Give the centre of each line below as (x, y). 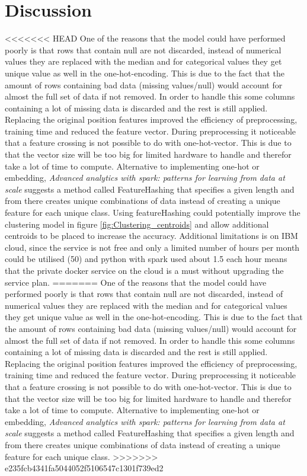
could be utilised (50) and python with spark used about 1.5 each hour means (146, 259)
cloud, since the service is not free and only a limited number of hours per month (152, 247)
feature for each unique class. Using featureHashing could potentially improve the (153, 213)
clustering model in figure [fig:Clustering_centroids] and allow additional (137, 224)
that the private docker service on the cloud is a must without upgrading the (144, 270)
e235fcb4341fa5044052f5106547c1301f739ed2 (84, 468)
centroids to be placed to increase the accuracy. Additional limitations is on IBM (151, 236)
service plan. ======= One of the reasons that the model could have (136, 282)
